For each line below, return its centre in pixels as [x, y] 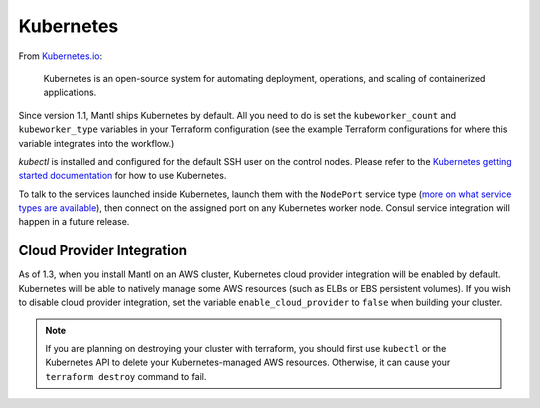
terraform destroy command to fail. [126, 376]
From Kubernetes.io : [60, 56]
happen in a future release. [74, 222]
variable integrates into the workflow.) [96, 143]
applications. [70, 92]
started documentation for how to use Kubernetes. [122, 176]
